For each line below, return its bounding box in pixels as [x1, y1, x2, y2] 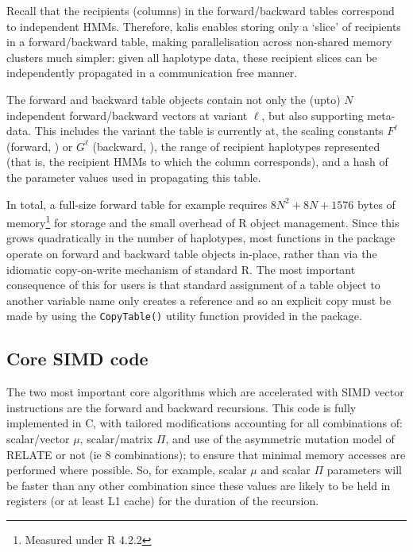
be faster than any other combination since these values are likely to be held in [6, 477, 391, 493]
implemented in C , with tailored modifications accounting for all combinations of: [6, 415, 403, 431]
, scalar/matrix [79, 430, 153, 446]
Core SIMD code [6, 346, 149, 371]
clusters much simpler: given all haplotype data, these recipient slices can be [6, 48, 377, 65]
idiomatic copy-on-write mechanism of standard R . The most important [6, 261, 356, 277]
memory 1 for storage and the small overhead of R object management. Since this [6, 212, 399, 230]
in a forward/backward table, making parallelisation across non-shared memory [6, 33, 392, 50]
